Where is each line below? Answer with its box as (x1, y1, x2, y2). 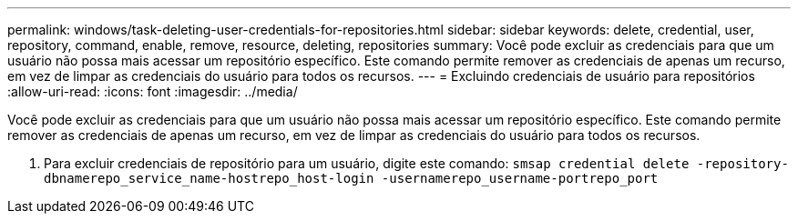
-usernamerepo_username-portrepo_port (381, 171, 659, 186)
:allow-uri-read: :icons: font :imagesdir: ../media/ (7, 84, 298, 99)
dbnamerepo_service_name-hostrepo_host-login (44, 171, 374, 186)
